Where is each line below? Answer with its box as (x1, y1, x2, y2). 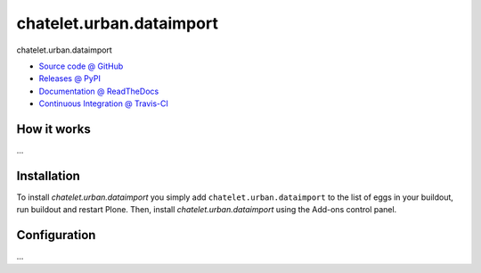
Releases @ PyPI (38, 73, 102, 84)
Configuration (16, 227, 96, 243)
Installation (16, 168, 80, 183)
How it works (16, 121, 91, 136)
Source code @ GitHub (38, 61, 124, 71)
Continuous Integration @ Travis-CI (38, 98, 169, 109)
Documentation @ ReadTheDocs (38, 86, 159, 96)
